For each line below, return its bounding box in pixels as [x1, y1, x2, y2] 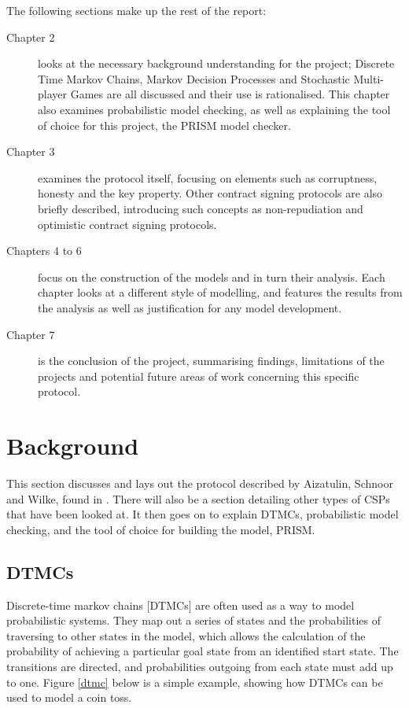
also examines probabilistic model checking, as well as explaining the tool [38, 101, 391, 117]
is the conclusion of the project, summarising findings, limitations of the [38, 352, 385, 369]
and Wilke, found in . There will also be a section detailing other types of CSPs [6, 490, 390, 507]
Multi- [353, 70, 385, 87]
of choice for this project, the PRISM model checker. [38, 116, 291, 133]
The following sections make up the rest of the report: [6, 2, 267, 18]
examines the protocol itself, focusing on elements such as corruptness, [38, 169, 378, 186]
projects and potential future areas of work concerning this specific [38, 367, 359, 384]
